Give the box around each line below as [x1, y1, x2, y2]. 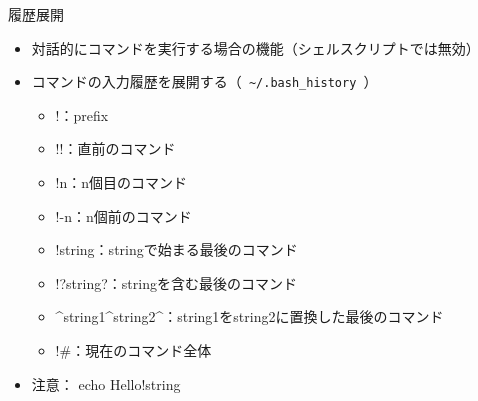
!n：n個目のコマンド [55, 172, 188, 193]
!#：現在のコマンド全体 [55, 340, 212, 360]
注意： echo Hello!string [31, 373, 181, 394]
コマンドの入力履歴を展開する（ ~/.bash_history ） [31, 71, 378, 92]
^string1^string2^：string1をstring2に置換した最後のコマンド [55, 306, 444, 327]
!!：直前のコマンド [55, 138, 176, 159]
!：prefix [55, 104, 109, 125]
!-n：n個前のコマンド [55, 205, 192, 226]
